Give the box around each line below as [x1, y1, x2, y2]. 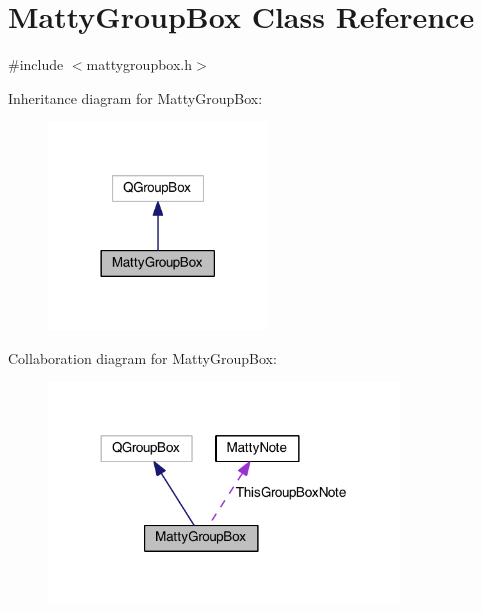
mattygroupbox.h [86, 54, 193, 75]
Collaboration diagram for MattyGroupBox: [8, 347, 277, 368]
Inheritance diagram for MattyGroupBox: [8, 87, 263, 108]
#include [8, 54, 64, 75]
